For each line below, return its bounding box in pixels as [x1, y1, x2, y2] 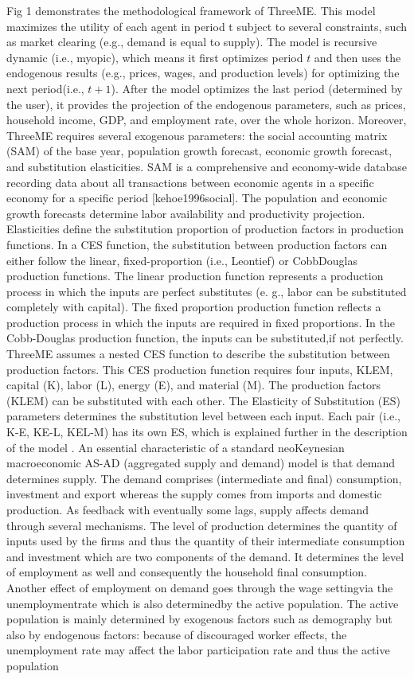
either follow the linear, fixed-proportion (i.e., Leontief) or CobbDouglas [6, 252, 357, 268]
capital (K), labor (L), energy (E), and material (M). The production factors [6, 377, 381, 393]
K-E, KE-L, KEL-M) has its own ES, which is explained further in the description [6, 423, 408, 440]
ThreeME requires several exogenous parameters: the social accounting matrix [6, 127, 388, 143]
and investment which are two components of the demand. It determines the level [6, 548, 404, 564]
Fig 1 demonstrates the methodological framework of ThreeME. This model [6, 2, 376, 18]
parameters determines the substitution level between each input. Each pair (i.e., [6, 408, 400, 424]
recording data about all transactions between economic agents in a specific [6, 174, 374, 190]
